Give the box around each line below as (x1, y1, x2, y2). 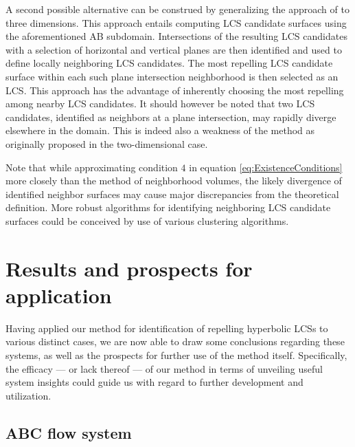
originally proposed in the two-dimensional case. (5, 136, 208, 151)
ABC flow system (5, 422, 132, 443)
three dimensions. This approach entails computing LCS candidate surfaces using (5, 15, 347, 30)
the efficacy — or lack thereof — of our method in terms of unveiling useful (5, 361, 323, 375)
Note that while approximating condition (5, 160, 178, 174)
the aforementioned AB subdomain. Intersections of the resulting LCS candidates (5, 29, 347, 43)
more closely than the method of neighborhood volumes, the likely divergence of (5, 173, 342, 188)
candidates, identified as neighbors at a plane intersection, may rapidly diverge (5, 109, 336, 124)
